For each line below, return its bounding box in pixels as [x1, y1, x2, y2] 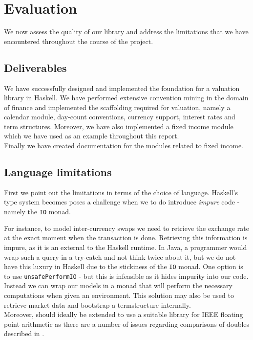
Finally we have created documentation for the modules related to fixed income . [4, 140, 243, 151]
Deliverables [4, 60, 67, 75]
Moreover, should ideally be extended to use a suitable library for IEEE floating [4, 309, 243, 319]
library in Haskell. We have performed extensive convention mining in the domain [4, 92, 249, 103]
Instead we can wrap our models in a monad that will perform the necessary [4, 280, 232, 291]
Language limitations [4, 164, 112, 180]
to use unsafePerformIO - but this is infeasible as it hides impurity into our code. [4, 271, 249, 281]
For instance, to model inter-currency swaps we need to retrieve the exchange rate [4, 223, 249, 233]
